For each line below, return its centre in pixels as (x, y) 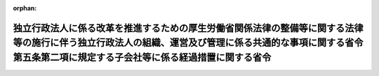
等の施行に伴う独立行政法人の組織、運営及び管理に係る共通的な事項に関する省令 (188, 43)
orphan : (25, 8)
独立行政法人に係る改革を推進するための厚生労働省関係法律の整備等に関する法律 (188, 28)
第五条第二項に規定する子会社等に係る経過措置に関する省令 (142, 57)
